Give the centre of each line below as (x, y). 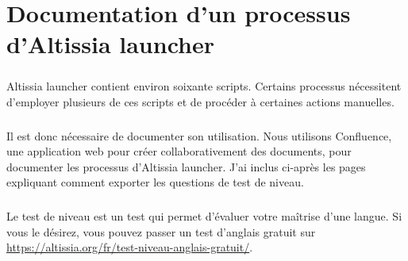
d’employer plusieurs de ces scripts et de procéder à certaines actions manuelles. (200, 101)
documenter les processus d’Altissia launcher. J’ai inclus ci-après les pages (186, 166)
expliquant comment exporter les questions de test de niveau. (155, 182)
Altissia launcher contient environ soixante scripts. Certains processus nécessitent (204, 85)
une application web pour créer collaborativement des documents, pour (179, 151)
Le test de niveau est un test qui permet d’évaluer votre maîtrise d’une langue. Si (204, 216)
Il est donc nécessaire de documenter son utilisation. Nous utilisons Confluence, (199, 135)
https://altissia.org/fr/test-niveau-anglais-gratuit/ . (130, 247)
